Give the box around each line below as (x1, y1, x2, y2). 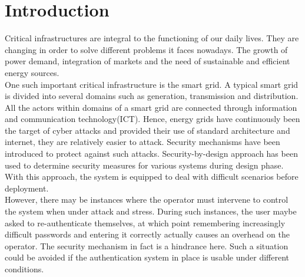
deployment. (5, 182, 49, 194)
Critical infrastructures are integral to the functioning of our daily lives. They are (5, 32, 299, 44)
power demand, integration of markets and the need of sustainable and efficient (5, 55, 290, 67)
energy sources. (5, 66, 59, 78)
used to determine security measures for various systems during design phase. (5, 159, 284, 171)
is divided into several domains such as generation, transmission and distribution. (5, 90, 299, 102)
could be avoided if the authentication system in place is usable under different (5, 251, 289, 263)
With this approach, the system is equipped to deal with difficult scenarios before (5, 170, 299, 183)
